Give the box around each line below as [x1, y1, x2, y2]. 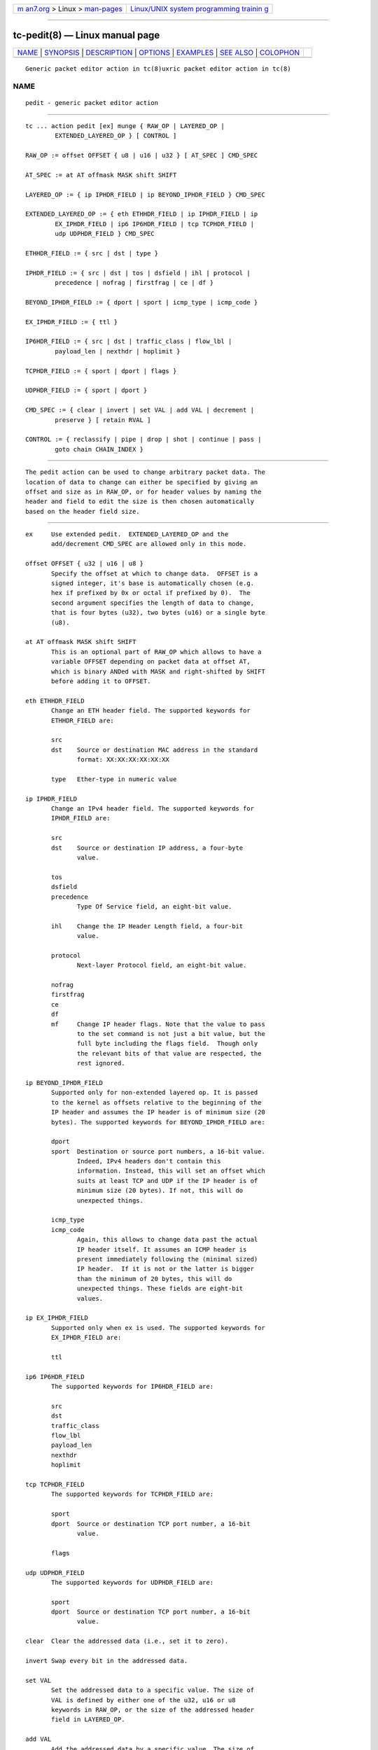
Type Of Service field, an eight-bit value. [77, 902, 232, 910]
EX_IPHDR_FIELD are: [51, 1333, 122, 1342]
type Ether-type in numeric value [51, 775, 177, 783]
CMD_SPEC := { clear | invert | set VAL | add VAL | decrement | [25, 406, 255, 414]
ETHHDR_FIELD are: [51, 716, 115, 724]
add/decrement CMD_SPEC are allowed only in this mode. [51, 540, 247, 548]
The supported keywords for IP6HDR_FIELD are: [51, 1382, 213, 1391]
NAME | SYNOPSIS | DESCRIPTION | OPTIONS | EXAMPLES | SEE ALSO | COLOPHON [17, 48, 300, 57]
